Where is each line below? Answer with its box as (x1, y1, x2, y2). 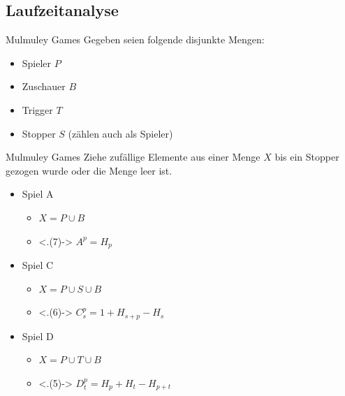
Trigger (22, 102, 53, 117)
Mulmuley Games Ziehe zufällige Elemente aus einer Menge (6, 149, 260, 164)
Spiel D (22, 328, 54, 343)
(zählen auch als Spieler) (68, 126, 173, 140)
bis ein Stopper (274, 149, 339, 164)
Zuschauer (22, 79, 66, 94)
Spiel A (22, 186, 54, 201)
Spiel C (22, 258, 54, 272)
